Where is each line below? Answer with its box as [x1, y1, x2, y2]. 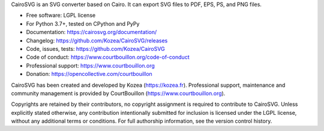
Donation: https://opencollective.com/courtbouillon [26, 71, 152, 78]
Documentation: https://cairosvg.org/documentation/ [26, 29, 157, 36]
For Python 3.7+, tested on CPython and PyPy [26, 20, 140, 27]
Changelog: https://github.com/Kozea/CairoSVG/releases [26, 36, 168, 44]
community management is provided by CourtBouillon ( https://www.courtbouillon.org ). [11, 90, 226, 97]
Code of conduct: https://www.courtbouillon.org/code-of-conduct [26, 54, 190, 61]
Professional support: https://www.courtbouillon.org [26, 62, 155, 69]
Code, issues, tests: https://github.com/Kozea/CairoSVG [26, 45, 165, 52]
